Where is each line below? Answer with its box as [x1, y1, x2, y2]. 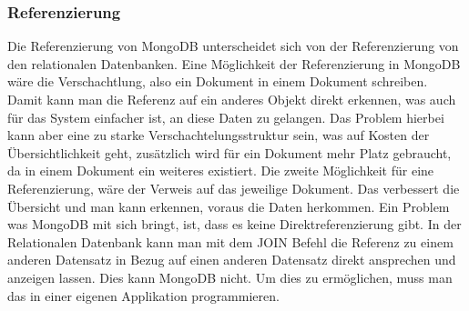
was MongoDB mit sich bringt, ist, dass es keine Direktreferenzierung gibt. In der [7, 215, 462, 234]
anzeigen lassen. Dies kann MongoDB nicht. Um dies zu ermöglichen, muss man [7, 267, 453, 286]
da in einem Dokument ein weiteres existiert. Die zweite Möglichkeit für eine [7, 161, 434, 180]
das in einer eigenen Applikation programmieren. [7, 286, 280, 305]
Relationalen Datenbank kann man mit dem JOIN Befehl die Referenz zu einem [7, 232, 454, 251]
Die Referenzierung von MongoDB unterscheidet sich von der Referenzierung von [7, 36, 459, 55]
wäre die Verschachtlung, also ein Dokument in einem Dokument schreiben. [7, 72, 428, 91]
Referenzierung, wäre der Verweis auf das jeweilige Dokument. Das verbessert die [7, 178, 460, 197]
